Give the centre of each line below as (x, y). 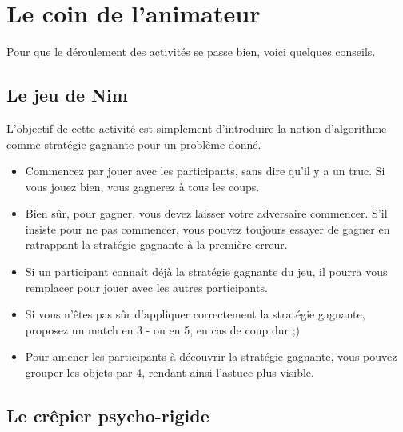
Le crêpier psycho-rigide (108, 416)
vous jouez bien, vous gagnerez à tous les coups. (142, 186)
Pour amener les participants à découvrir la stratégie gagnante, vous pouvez (211, 356)
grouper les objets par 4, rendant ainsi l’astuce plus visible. (170, 372)
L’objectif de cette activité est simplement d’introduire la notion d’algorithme (197, 128)
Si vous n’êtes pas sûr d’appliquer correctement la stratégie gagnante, (195, 314)
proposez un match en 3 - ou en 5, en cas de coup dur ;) (162, 329)
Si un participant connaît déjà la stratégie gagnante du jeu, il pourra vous (206, 272)
